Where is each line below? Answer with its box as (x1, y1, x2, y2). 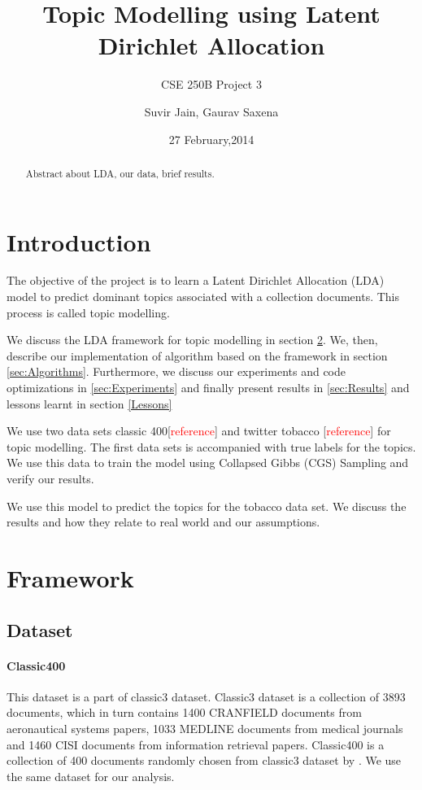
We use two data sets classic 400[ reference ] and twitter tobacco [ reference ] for (7, 422, 391, 439)
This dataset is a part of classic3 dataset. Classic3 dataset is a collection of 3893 (7, 687, 406, 705)
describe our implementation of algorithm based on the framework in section (7, 347, 388, 364)
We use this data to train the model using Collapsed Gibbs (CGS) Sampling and (7, 454, 409, 471)
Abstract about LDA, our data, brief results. (25, 166, 215, 180)
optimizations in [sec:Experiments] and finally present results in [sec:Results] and (7, 379, 410, 396)
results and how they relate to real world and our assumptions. (7, 513, 320, 530)
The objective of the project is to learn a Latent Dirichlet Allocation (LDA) (7, 272, 385, 289)
